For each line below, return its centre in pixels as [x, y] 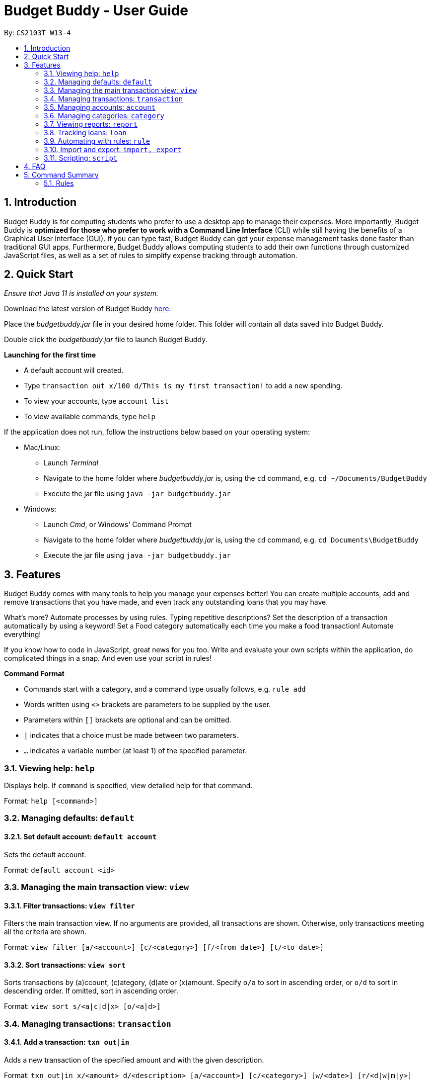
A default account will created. [74, 370]
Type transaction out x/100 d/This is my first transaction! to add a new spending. [183, 386]
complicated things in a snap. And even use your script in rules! [108, 658]
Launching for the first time [50, 355]
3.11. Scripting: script [81, 158]
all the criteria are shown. [45, 932]
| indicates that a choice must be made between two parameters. [131, 735]
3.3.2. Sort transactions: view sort [65, 965]
